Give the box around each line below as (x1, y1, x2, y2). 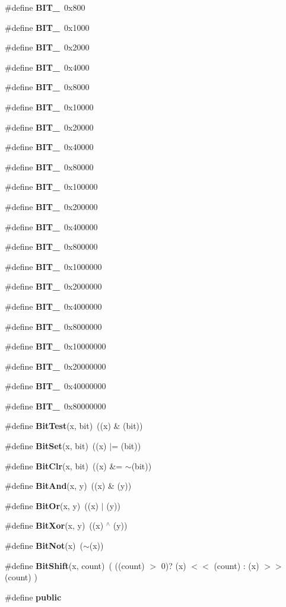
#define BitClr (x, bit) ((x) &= (5, 459, 123, 472)
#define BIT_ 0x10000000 (5, 340, 106, 352)
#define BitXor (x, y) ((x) (5, 519, 104, 532)
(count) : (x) (214, 559, 259, 571)
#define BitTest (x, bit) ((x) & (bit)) (5, 420, 143, 432)
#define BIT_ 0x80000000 (5, 399, 106, 412)
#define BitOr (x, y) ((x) (5, 499, 98, 511)
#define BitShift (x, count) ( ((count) (5, 559, 145, 571)
